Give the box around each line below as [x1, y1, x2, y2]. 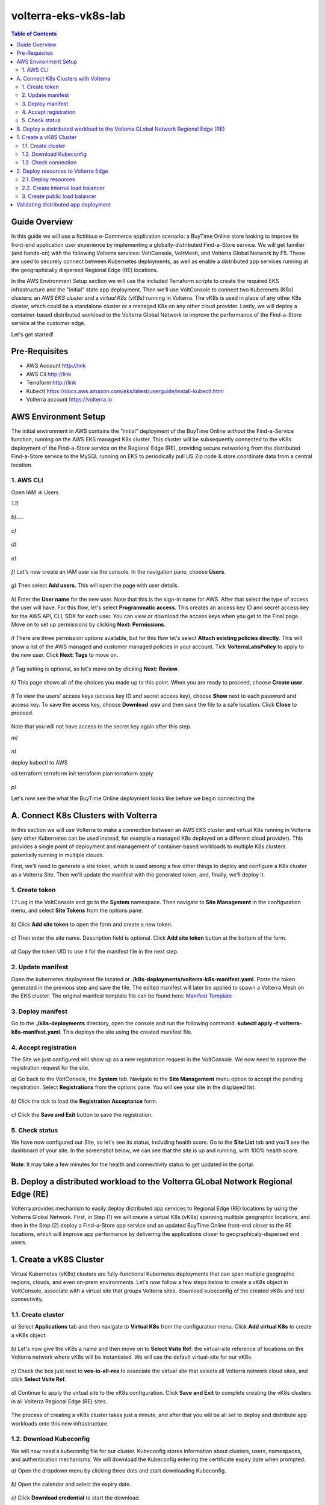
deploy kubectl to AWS [11, 759, 68, 766]
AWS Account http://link [26, 362, 86, 370]
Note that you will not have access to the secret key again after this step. [11, 723, 192, 730]
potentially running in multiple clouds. [11, 851, 105, 858]
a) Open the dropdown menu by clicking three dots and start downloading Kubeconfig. [11, 1466, 227, 1474]
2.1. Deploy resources [22, 176, 75, 183]
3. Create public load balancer [22, 193, 97, 200]
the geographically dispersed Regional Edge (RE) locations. [11, 266, 159, 273]
